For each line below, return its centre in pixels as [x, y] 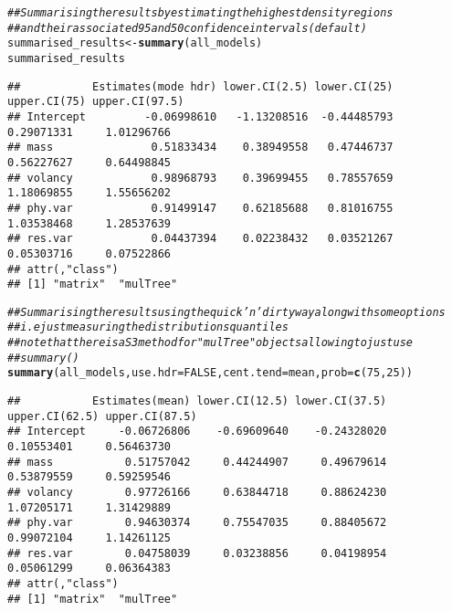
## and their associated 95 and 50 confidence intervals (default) [187, 28]
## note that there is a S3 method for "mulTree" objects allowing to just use [210, 343]
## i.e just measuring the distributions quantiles [148, 327]
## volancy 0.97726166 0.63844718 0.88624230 [197, 493]
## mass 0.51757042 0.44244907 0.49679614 [197, 462]
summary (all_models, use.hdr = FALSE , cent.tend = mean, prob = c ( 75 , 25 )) [210, 373]
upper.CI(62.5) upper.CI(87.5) [102, 416]
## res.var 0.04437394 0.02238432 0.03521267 [200, 239]
